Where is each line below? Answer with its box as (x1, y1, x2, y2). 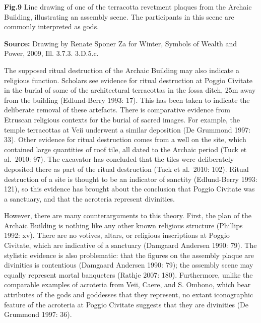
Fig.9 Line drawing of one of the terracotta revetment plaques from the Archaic (4, 2, 252, 12)
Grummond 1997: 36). (4, 309, 72, 319)
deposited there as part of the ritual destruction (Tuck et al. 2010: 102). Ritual (4, 163, 249, 174)
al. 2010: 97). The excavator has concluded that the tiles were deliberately (4, 154, 234, 164)
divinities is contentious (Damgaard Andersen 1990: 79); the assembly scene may (4, 260, 253, 270)
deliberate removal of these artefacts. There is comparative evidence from (4, 104, 230, 115)
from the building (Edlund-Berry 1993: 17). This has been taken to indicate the (4, 94, 250, 105)
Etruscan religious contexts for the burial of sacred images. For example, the (4, 114, 240, 124)
